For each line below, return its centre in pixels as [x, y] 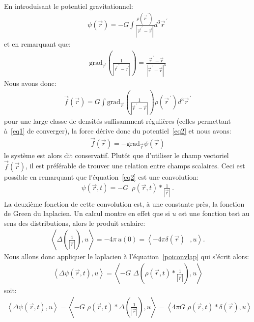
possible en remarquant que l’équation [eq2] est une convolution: [101, 176]
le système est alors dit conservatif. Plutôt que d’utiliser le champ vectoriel [116, 155]
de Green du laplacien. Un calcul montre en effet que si [87, 213]
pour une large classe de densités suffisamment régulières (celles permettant [117, 121]
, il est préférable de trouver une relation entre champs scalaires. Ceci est [135, 166]
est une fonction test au [214, 213]
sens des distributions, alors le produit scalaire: [75, 223]
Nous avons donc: [30, 83]
